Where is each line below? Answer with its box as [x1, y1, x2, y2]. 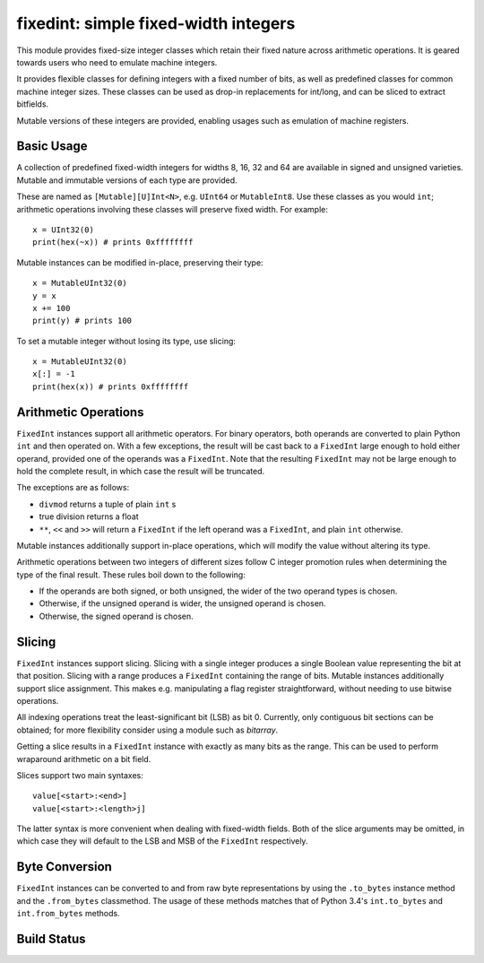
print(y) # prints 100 [32, 316, 133, 326]
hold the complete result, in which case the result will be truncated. [16, 465, 265, 476]
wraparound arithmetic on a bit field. [16, 753, 151, 764]
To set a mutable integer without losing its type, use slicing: [16, 335, 237, 346]
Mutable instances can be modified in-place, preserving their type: [16, 256, 264, 268]
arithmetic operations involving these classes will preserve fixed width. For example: [16, 204, 329, 214]
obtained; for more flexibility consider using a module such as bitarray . [16, 724, 279, 735]
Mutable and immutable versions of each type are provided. [16, 175, 238, 186]
